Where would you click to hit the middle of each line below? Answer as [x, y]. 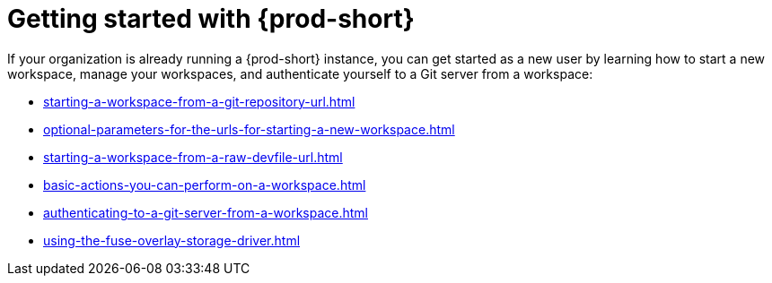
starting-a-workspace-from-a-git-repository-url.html [199, 101]
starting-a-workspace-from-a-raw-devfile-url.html [193, 157]
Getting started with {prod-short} [211, 19]
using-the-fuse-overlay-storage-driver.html [172, 240]
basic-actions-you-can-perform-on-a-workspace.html [205, 184]
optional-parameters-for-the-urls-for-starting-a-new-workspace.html [249, 129]
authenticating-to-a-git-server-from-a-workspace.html [206, 212]
